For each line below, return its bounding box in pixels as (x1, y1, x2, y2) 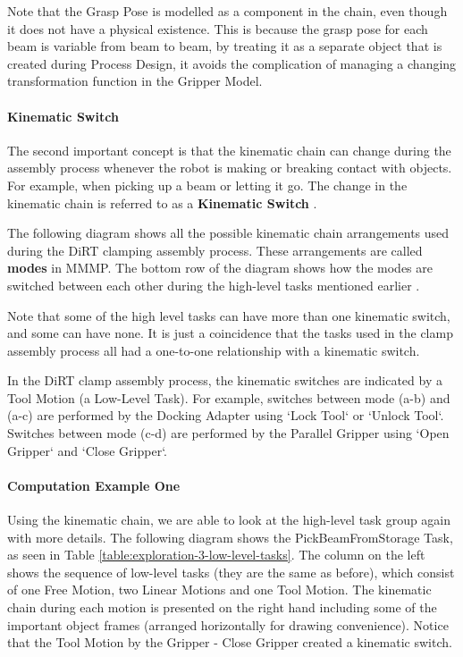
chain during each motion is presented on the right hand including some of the (7, 598, 437, 617)
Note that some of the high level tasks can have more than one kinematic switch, (7, 306, 450, 324)
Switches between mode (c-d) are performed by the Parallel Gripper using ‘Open (7, 424, 450, 442)
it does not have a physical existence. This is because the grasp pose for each (7, 19, 428, 38)
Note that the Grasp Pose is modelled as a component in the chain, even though (7, 2, 448, 20)
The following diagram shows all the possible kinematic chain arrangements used (7, 223, 450, 242)
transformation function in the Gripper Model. (7, 72, 263, 90)
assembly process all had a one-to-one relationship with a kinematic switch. (7, 341, 420, 359)
